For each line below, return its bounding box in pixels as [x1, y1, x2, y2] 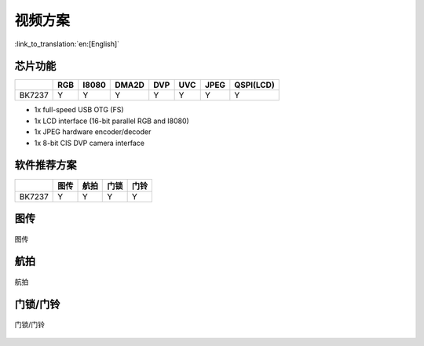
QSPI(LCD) [234, 79, 275, 90]
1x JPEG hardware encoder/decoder [34, 127, 152, 137]
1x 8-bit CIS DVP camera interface [34, 138, 145, 148]
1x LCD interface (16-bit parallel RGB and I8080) [34, 116, 190, 126]
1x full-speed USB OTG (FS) [34, 105, 124, 115]
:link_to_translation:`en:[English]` [14, 39, 120, 49]
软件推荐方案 [14, 158, 77, 172]
